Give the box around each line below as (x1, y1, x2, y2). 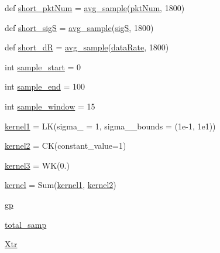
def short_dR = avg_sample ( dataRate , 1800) (5, 41, 169, 53)
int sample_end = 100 (5, 80, 85, 93)
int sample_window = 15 (5, 100, 95, 112)
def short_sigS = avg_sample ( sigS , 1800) (5, 21, 154, 33)
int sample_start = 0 (5, 60, 81, 73)
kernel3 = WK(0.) (5, 159, 70, 171)
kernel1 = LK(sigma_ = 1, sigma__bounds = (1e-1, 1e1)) (5, 119, 216, 132)
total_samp (5, 218, 47, 230)
